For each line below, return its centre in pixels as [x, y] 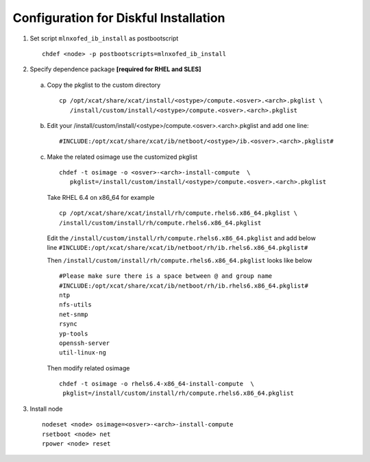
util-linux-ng [83, 353]
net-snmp [74, 314]
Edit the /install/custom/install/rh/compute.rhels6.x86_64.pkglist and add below [182, 238]
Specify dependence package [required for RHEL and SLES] [115, 69]
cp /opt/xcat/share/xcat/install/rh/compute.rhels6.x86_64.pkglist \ [178, 213]
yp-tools [74, 333]
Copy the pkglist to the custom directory [104, 85]
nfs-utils [75, 305]
